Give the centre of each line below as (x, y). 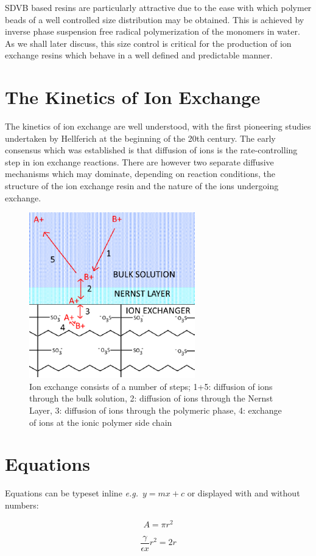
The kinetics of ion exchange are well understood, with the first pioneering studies (158, 126)
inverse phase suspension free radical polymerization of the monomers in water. (153, 31)
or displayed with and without (244, 493)
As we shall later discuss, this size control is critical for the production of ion (148, 43)
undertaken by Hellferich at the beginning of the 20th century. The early (140, 138)
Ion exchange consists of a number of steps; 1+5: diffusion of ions (151, 386)
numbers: (22, 505)
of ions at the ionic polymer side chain (101, 422)
